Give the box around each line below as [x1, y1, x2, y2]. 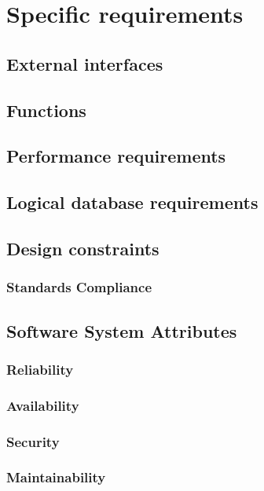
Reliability [6, 359, 74, 379]
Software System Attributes [6, 318, 237, 343]
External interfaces [6, 51, 163, 75]
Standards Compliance [6, 277, 152, 297]
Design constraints [6, 236, 159, 260]
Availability [6, 395, 79, 415]
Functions [6, 97, 86, 122]
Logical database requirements [6, 190, 258, 214]
